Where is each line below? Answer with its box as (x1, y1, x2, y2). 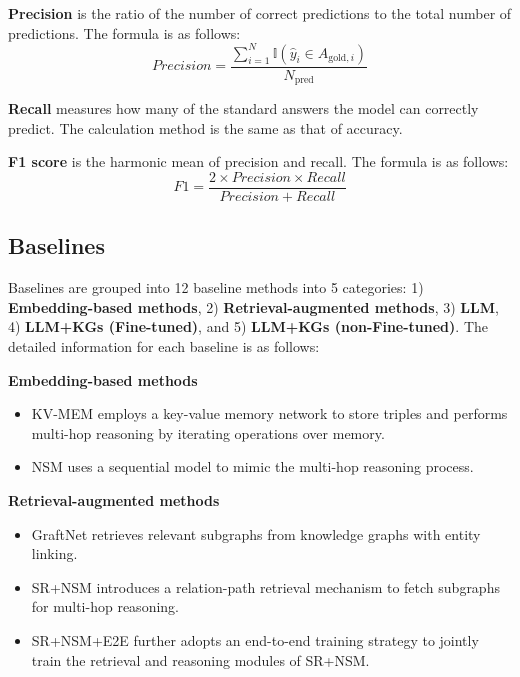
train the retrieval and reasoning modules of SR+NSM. (31, 649, 370, 670)
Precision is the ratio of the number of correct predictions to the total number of (8, 3, 512, 23)
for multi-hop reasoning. (31, 596, 179, 617)
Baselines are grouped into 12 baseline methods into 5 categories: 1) (8, 277, 424, 298)
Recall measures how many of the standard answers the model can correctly (8, 98, 479, 119)
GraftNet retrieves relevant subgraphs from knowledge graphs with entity (31, 523, 481, 544)
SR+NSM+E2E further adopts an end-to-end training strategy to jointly (31, 629, 479, 650)
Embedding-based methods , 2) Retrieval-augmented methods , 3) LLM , (8, 296, 499, 317)
